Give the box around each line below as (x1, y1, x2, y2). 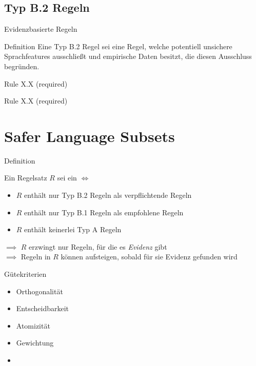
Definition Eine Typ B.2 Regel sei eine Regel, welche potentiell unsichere (4, 40, 232, 51)
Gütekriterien (4, 269, 47, 279)
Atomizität (16, 320, 50, 331)
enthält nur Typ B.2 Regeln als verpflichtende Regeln (24, 190, 192, 200)
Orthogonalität (16, 286, 63, 296)
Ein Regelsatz (4, 172, 47, 183)
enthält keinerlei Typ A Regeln (24, 224, 122, 235)
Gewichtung (16, 337, 54, 348)
